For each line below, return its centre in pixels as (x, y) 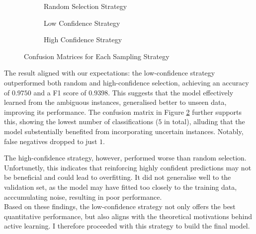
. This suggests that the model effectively (171, 92)
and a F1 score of (60, 92)
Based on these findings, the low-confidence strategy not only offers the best (120, 206)
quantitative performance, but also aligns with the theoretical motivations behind (128, 216)
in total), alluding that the (205, 121)
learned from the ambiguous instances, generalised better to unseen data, (115, 102)
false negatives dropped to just (51, 141)
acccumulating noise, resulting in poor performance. (83, 196)
